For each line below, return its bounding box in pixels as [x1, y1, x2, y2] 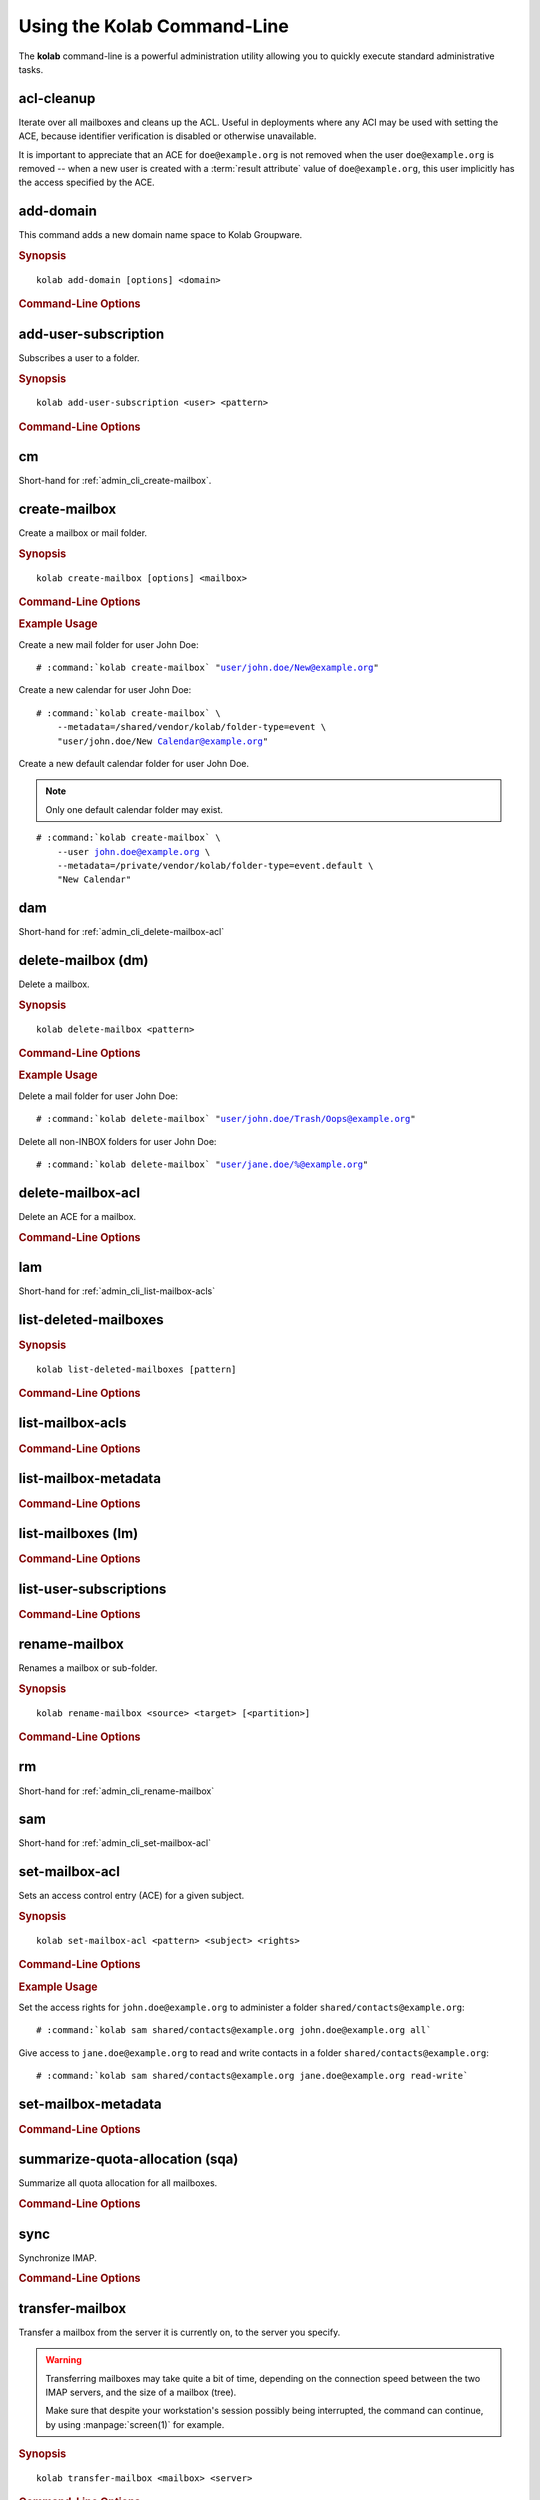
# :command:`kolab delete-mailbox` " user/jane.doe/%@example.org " [36, 1158, 369, 1170]
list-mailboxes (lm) [18, 1525, 139, 1542]
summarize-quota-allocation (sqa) [18, 2151, 239, 2168]
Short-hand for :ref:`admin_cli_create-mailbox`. [18, 475, 212, 487]
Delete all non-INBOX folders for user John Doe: [18, 1135, 217, 1147]
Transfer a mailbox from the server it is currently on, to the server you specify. [18, 2326, 341, 2338]
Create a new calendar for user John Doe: [18, 684, 192, 696]
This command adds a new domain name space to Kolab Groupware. [18, 229, 303, 241]
